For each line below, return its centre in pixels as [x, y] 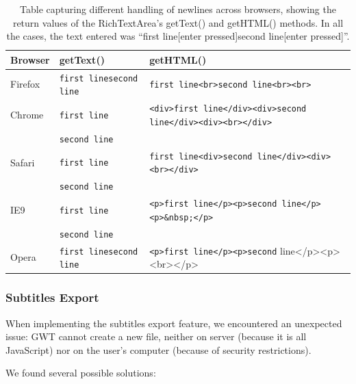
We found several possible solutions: [81, 373]
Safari [23, 162]
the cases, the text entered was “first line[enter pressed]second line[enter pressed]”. [178, 36]
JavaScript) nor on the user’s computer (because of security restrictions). [158, 349]
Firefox [25, 84]
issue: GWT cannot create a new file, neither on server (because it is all [156, 336]
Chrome [27, 115]
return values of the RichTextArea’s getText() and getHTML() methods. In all [178, 22]
